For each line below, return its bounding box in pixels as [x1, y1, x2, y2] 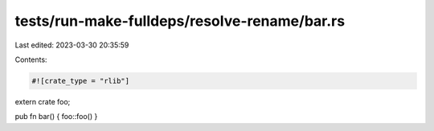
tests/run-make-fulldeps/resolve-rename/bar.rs [14, 12, 346, 30]
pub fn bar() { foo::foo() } [14, 112, 98, 121]
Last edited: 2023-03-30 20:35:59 [14, 40, 129, 50]
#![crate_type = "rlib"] [31, 76, 130, 85]
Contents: [14, 55, 47, 64]
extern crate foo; [14, 96, 71, 106]
